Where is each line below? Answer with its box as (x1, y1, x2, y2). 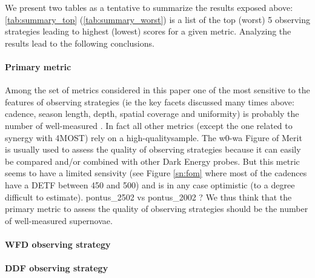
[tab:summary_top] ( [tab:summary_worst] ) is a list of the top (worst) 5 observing (5, 13, 310, 25)
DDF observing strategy (5, 262, 108, 274)
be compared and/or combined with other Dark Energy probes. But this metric (5, 154, 300, 167)
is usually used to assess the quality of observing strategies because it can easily (5, 143, 301, 156)
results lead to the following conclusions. (5, 36, 154, 49)
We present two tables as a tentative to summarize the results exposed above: (5, 1, 293, 13)
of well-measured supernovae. (5, 214, 113, 227)
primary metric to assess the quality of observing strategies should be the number (5, 202, 308, 215)
